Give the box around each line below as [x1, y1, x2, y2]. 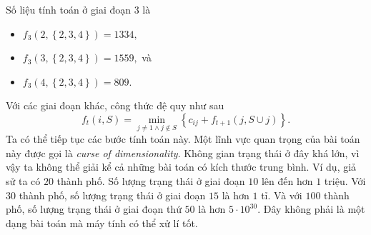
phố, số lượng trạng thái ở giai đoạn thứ [6, 201, 182, 216]
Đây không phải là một [263, 201, 365, 216]
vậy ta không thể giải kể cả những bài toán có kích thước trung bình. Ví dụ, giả [6, 159, 357, 174]
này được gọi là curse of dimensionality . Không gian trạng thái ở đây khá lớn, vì [6, 145, 360, 160]
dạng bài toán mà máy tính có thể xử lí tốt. [6, 215, 198, 230]
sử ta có [6, 173, 41, 188]
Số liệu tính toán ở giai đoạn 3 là [6, 2, 151, 16]
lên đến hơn [261, 173, 313, 188]
